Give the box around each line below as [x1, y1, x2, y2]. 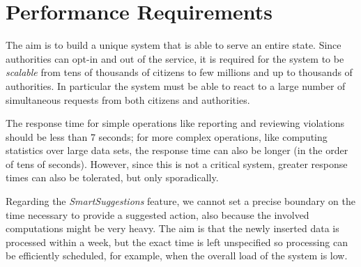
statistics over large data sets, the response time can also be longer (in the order [6, 143, 348, 158]
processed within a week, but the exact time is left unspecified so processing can [6, 234, 348, 249]
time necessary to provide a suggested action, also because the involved [6, 207, 309, 222]
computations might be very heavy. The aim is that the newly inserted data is [6, 221, 339, 236]
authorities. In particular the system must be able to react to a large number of [6, 78, 346, 93]
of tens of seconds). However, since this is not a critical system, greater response [6, 156, 348, 171]
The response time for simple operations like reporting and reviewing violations [6, 116, 344, 130]
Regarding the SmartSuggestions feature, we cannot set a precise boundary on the [6, 194, 355, 208]
